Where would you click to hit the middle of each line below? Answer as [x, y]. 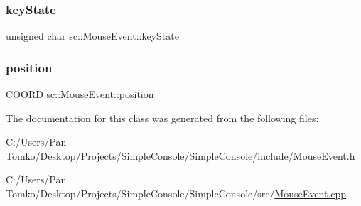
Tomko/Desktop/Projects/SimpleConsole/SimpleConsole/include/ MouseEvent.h [180, 155]
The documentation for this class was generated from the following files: [162, 118]
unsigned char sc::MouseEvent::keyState [92, 36]
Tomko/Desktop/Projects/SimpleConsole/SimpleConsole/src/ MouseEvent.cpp [176, 193]
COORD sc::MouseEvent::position [80, 94]
